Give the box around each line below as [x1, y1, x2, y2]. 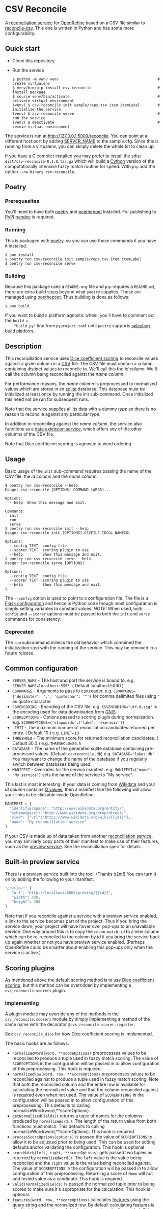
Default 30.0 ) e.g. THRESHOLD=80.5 [12, 740, 81, 746]
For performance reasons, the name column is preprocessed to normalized [5, 381, 157, 387]
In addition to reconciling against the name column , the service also [5, 421, 142, 427]
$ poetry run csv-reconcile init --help [5, 526, 89, 531]
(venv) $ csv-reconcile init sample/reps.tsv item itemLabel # [12, 103, 160, 107]
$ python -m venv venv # [12, 76, 160, 82]
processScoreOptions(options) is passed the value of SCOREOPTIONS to [12, 1134, 153, 1140]
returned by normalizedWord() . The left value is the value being [12, 1155, 142, 1161]
